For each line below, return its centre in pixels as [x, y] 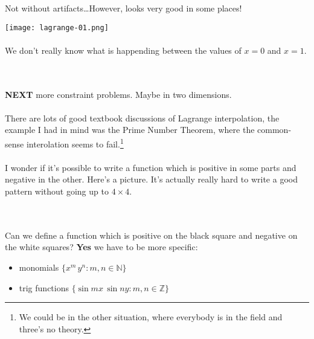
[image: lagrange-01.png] [57, 27]
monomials [39, 267]
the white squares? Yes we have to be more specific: [101, 247]
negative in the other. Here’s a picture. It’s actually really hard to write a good [151, 179]
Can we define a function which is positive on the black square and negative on [151, 235]
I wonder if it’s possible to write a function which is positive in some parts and [151, 167]
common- [274, 130]
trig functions [44, 287]
